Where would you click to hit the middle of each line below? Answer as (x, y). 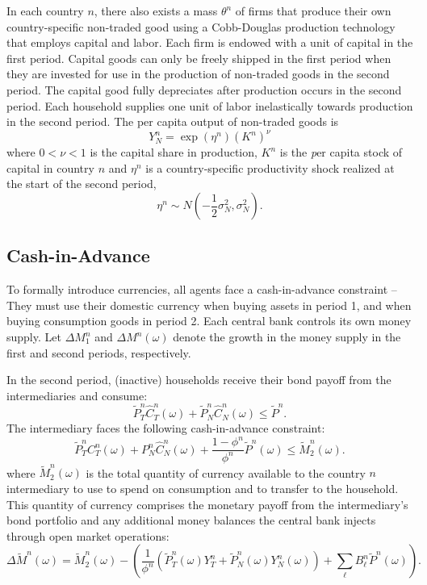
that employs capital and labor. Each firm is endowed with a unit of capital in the (210, 42)
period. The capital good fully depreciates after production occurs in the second (204, 89)
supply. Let (34, 337)
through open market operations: (88, 535)
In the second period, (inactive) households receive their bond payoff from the (199, 380)
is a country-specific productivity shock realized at (270, 167)
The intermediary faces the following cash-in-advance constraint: (166, 428)
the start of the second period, (82, 184)
